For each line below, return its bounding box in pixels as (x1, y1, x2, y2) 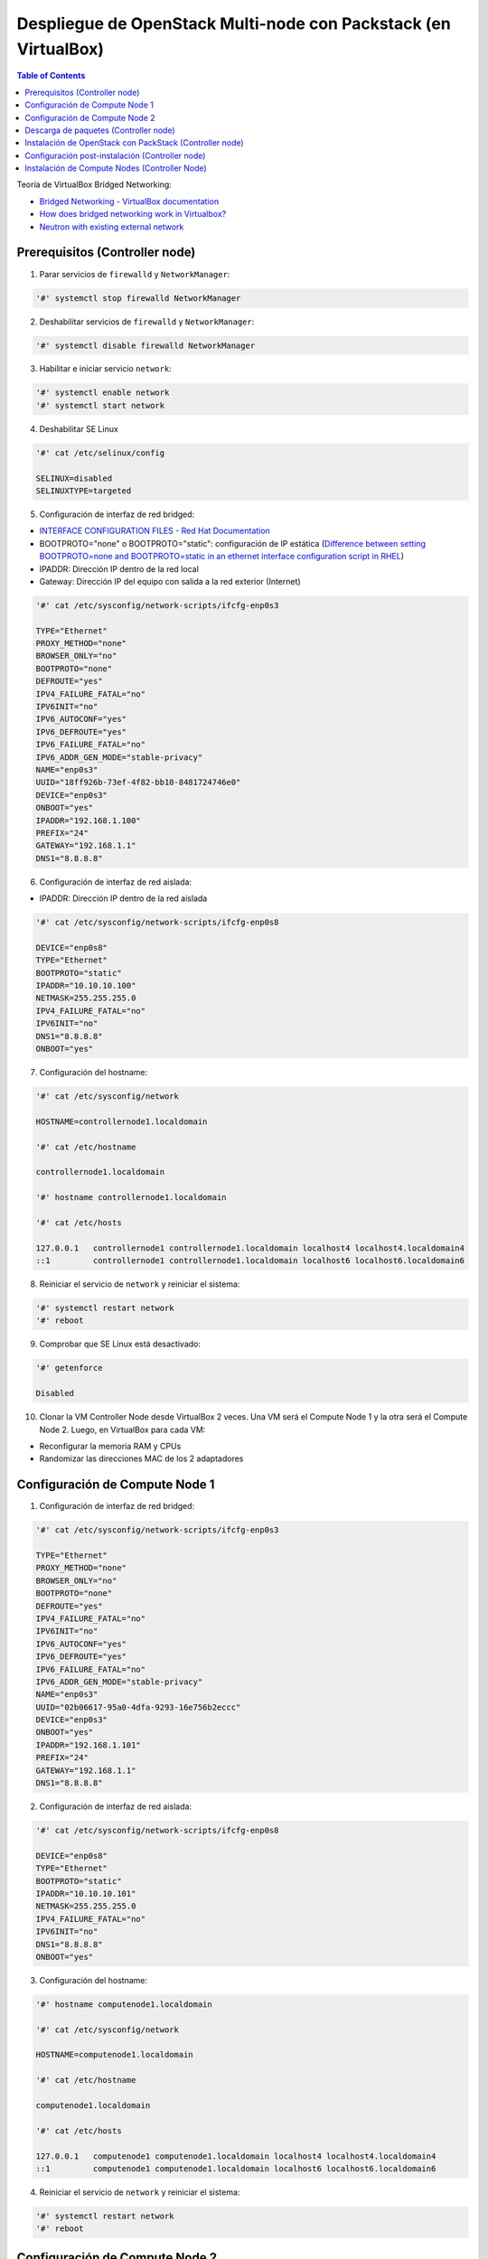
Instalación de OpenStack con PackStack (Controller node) (24, 137, 244, 148)
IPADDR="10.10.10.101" (35, 1889, 136, 1898)
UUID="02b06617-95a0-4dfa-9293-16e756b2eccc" (35, 1701, 241, 1712)
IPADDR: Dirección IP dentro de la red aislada (39, 893, 208, 904)
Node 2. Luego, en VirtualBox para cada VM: (39, 1424, 206, 1435)
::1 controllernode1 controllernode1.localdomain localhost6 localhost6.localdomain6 (35, 1256, 465, 1266)
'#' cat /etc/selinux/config (35, 447, 165, 458)
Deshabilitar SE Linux (39, 423, 119, 434)
